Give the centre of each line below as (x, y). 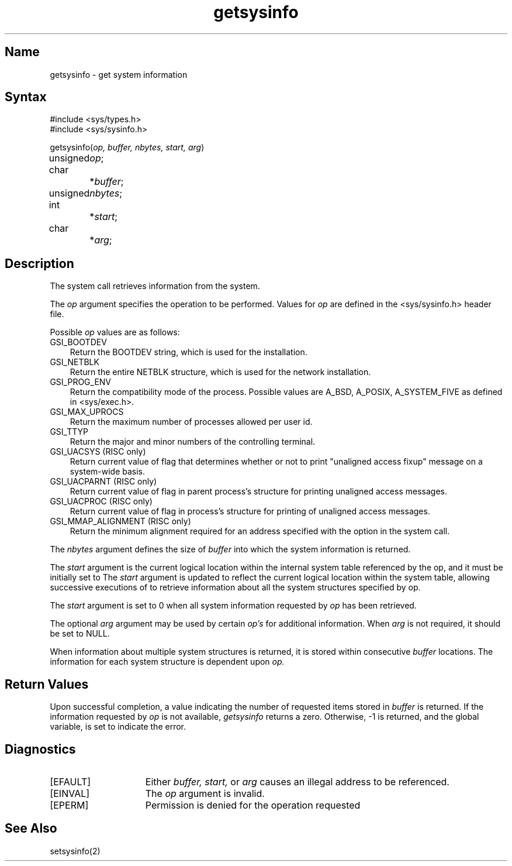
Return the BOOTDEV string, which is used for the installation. (188, 352)
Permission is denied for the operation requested (253, 805)
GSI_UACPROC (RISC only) (101, 501)
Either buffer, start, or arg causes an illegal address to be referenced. (297, 781)
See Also (31, 829)
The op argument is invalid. (205, 793)
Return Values (47, 684)
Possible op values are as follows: (115, 332)
